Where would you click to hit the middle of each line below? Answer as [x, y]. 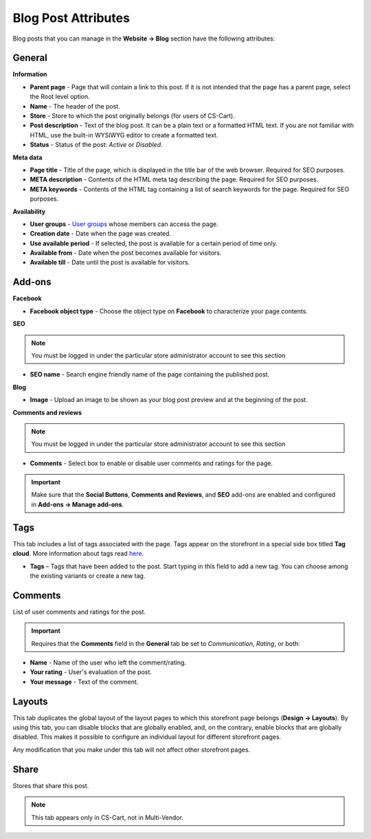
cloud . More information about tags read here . [78, 554]
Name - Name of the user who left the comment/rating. [108, 662]
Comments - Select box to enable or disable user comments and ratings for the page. [151, 463]
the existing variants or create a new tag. [88, 575]
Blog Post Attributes [71, 18]
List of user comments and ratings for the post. [79, 612]
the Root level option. [60, 97]
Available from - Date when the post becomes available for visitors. [126, 253]
